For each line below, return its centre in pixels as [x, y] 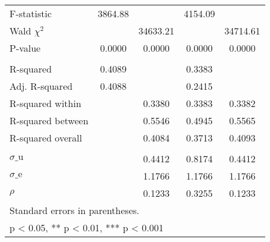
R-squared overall [46, 138]
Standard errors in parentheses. [74, 210]
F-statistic [31, 13]
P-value [25, 48]
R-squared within [45, 103]
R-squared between [49, 120]
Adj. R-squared [41, 86]
